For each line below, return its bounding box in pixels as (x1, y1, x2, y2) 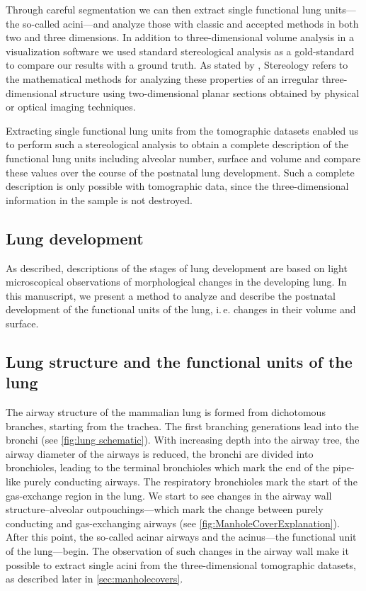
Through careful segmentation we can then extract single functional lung (6, 2, 321, 16)
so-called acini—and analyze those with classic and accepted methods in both (23, 16, 359, 30)
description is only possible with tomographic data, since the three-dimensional (6, 179, 349, 193)
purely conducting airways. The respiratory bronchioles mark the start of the (23, 474, 358, 489)
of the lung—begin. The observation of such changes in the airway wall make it (6, 544, 349, 558)
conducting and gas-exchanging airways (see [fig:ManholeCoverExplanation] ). (6, 515, 340, 530)
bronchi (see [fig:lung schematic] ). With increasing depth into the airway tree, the (6, 432, 360, 447)
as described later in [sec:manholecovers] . (6, 571, 183, 586)
